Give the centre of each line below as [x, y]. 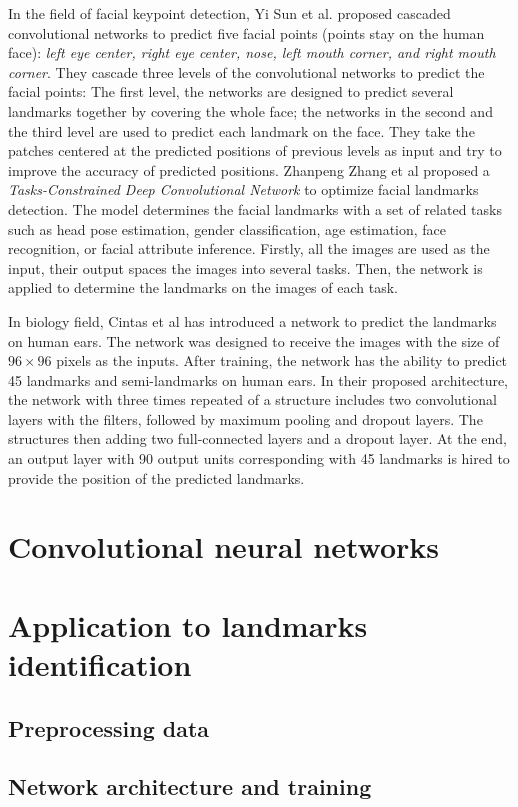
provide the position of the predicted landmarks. [156, 477]
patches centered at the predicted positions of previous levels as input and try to [255, 150]
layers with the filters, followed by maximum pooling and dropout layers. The [245, 418]
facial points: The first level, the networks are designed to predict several [231, 91]
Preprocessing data [109, 727]
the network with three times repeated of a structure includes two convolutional [252, 399]
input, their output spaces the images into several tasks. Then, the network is [245, 267]
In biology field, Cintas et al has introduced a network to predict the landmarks [252, 320]
